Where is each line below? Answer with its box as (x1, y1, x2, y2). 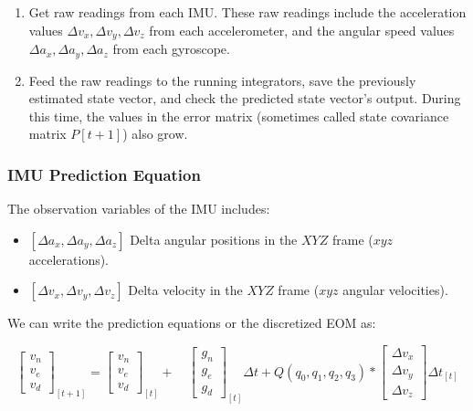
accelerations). (28, 249, 110, 269)
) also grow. (122, 124, 188, 143)
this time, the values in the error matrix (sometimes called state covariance (28, 106, 449, 125)
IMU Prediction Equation (7, 163, 201, 185)
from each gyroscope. (112, 39, 230, 58)
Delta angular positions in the (130, 229, 298, 248)
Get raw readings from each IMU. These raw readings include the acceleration (28, 3, 467, 21)
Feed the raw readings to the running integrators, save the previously (28, 70, 416, 90)
